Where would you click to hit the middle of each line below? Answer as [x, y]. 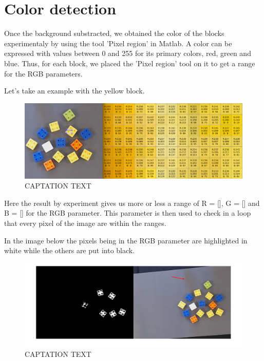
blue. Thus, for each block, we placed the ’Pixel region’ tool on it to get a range [130, 63]
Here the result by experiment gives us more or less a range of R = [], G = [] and [132, 203]
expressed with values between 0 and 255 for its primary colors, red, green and [128, 53]
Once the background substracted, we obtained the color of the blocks [114, 33]
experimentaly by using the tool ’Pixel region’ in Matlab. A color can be [118, 43]
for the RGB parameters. [43, 73]
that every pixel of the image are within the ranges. [85, 223]
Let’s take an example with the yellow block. [74, 91]
